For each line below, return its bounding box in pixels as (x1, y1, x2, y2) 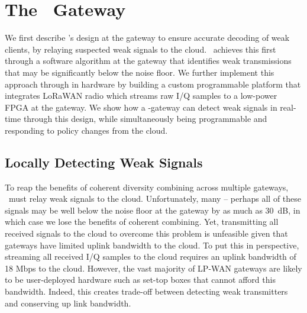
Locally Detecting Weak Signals (5, 153, 203, 171)
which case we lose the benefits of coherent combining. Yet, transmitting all (5, 215, 279, 228)
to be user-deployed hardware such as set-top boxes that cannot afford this (5, 273, 276, 286)
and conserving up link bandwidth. (5, 296, 131, 309)
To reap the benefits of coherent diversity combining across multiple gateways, (5, 180, 289, 193)
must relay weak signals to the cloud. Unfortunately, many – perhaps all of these (8, 192, 302, 205)
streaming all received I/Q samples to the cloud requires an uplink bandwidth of (5, 250, 296, 263)
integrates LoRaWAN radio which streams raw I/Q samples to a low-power (5, 89, 277, 102)
